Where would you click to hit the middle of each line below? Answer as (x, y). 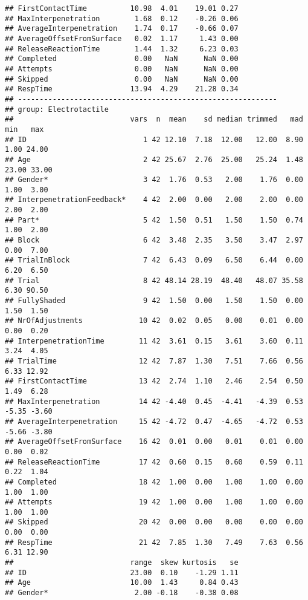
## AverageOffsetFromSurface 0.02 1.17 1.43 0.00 (122, 38)
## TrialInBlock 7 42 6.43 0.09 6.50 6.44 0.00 (154, 260)
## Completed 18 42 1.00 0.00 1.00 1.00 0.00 (154, 482)
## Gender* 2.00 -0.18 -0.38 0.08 (122, 593)
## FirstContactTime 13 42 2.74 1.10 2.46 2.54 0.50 (154, 381)
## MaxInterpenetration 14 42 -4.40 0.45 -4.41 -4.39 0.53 (154, 401)
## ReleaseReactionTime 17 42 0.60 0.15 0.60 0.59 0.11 (154, 462)
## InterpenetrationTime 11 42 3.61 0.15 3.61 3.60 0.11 (154, 341)
